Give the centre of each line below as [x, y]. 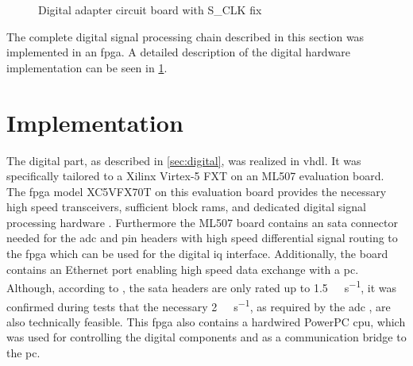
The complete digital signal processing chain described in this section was [185, 36]
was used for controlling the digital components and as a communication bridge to [206, 337]
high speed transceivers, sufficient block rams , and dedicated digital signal [186, 207]
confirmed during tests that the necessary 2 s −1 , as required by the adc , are [199, 305]
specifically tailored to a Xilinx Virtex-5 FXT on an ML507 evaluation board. [195, 176]
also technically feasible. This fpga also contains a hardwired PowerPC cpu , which [206, 321]
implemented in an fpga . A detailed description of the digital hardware [179, 52]
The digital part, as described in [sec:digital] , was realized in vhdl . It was [184, 160]
